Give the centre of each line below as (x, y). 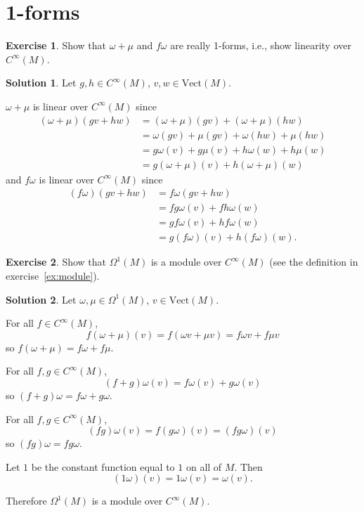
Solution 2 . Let (41, 299)
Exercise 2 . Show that (56, 262)
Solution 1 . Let (41, 83)
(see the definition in (314, 262)
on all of (204, 466)
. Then (248, 466)
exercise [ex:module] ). (53, 275)
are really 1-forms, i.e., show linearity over (261, 45)
